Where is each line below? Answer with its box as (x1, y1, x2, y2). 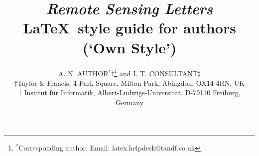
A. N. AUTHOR (58, 68, 109, 78)
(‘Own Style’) (82, 37, 177, 57)
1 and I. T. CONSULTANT (114, 66, 198, 78)
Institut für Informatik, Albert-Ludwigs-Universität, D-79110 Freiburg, (24, 87, 241, 98)
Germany (115, 97, 144, 107)
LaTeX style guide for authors (23, 17, 236, 38)
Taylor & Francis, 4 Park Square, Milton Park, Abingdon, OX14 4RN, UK (17, 77, 245, 88)
